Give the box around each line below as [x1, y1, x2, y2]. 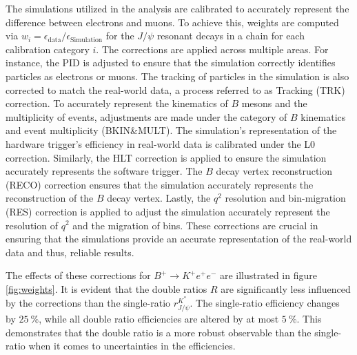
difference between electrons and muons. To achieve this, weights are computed [6, 15, 339, 29]
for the [105, 28, 134, 43]
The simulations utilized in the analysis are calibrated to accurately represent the [6, 1, 349, 15]
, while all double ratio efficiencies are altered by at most [39, 311, 279, 326]
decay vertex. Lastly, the [107, 191, 211, 205]
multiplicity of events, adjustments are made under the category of [6, 109, 287, 124]
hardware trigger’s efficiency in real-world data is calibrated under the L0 [6, 136, 316, 151]
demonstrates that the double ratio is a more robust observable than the [6, 325, 312, 339]
